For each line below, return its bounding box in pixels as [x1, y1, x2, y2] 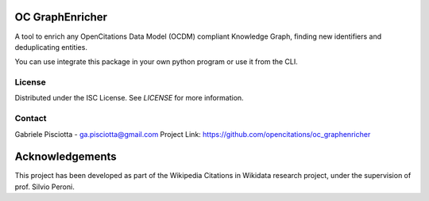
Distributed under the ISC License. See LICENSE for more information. [14, 93, 244, 103]
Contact [14, 113, 47, 124]
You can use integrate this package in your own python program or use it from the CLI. [14, 57, 298, 66]
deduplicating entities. [14, 42, 87, 51]
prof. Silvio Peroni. [14, 182, 75, 192]
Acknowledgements [14, 150, 117, 164]
